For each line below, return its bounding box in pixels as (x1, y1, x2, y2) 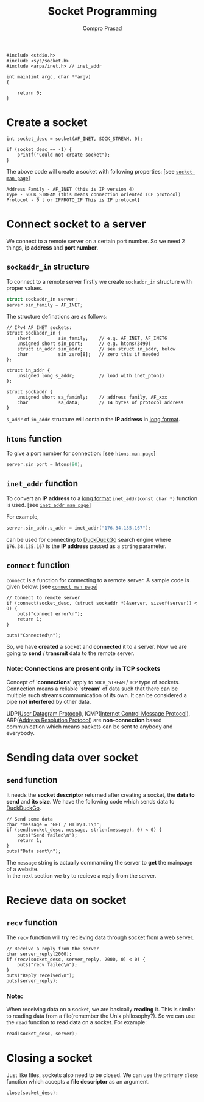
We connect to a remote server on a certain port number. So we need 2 (6, 237, 186, 245)
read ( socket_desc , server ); (6, 1030, 78, 1037)
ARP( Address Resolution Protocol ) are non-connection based (6, 716, 162, 723)
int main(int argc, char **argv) (6, 73, 91, 80)
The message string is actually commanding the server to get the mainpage (6, 859, 193, 866)
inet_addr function (6, 478, 78, 489)
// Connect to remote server (6, 594, 80, 601)
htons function (6, 433, 62, 444)
